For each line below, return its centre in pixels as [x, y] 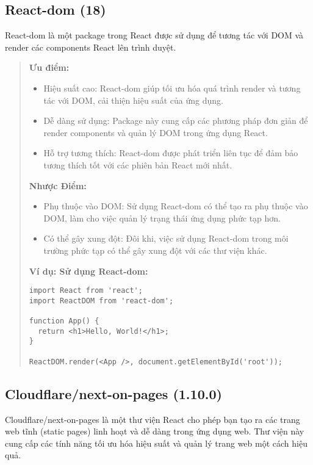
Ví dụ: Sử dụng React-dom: [88, 271]
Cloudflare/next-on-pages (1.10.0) [113, 393]
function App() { [64, 321]
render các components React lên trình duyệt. [91, 47]
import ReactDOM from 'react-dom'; [101, 301]
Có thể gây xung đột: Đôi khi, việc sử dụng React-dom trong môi [166, 238]
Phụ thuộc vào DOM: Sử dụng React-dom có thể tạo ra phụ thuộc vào [176, 206]
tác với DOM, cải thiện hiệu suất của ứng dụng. [133, 100]
